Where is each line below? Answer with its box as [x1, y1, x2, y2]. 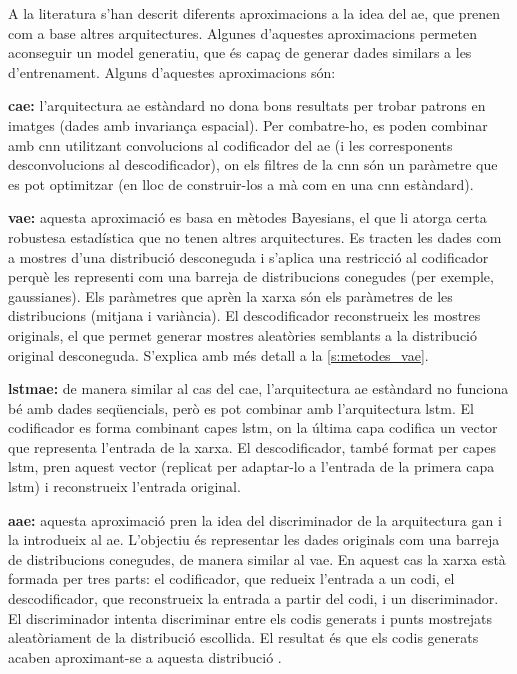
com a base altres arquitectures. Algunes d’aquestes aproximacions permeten [8, 22, 477, 43]
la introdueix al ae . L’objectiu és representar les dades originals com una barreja [8, 529, 500, 550]
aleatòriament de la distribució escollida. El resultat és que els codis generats [8, 627, 479, 648]
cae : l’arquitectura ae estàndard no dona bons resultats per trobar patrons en [8, 95, 486, 116]
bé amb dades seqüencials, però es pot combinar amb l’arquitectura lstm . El [8, 397, 474, 418]
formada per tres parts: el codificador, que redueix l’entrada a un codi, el [8, 568, 455, 589]
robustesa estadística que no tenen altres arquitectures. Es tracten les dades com [8, 226, 502, 247]
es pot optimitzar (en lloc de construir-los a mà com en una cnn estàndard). [8, 173, 474, 194]
